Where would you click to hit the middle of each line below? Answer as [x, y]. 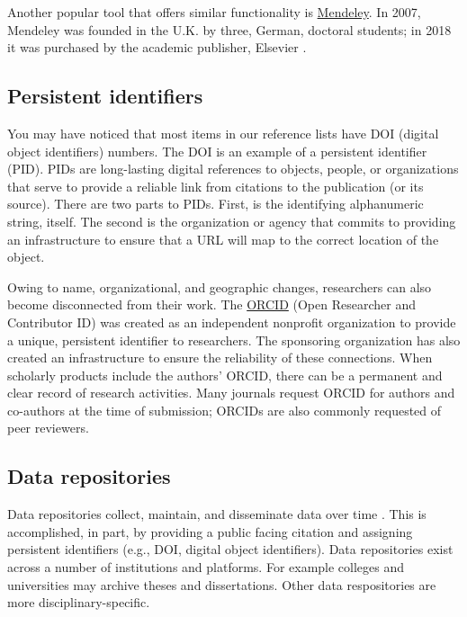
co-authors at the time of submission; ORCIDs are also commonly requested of [225, 410]
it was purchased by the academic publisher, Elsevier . [157, 47]
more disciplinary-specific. [79, 602]
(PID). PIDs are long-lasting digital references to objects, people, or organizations [233, 169]
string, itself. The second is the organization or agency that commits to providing [232, 221]
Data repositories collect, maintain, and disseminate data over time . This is [217, 514]
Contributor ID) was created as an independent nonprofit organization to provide [232, 322]
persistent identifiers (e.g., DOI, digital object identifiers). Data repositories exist [230, 549]
